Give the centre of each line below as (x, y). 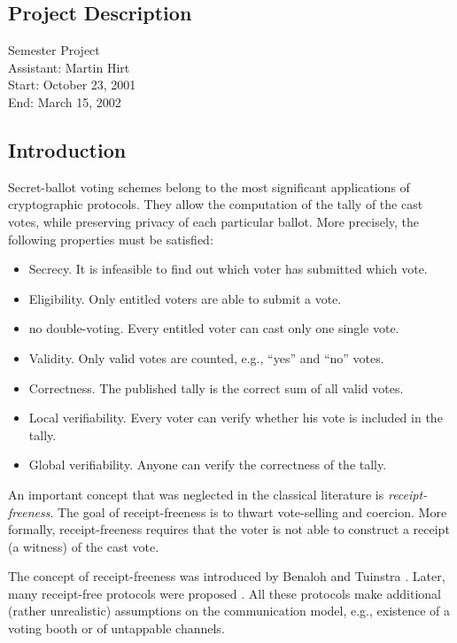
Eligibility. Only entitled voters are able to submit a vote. (185, 298)
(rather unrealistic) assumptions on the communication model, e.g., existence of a (229, 611)
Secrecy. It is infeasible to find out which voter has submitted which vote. (228, 269)
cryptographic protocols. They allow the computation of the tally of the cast (216, 204)
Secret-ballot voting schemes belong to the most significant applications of (209, 186)
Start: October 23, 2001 (72, 85)
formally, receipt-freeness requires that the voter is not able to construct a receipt (229, 529)
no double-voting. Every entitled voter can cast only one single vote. (214, 328)
